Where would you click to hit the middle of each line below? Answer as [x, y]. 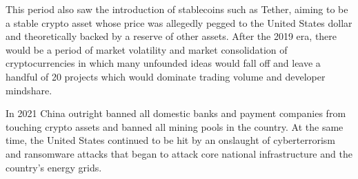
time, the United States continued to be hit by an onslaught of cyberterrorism [170, 140]
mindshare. [29, 90]
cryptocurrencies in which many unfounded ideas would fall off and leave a [163, 63]
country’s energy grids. [54, 167]
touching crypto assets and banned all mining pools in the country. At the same [175, 126]
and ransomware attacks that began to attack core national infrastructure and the [179, 153]
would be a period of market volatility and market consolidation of [147, 49]
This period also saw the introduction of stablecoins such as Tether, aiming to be [177, 9]
